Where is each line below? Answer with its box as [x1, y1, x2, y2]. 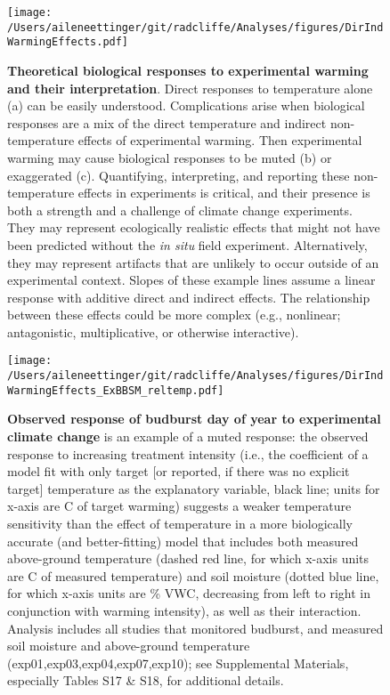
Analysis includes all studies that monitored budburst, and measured [7, 618, 384, 637]
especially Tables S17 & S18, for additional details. [7, 671, 284, 690]
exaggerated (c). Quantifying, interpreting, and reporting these [7, 166, 350, 184]
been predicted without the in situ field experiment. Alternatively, [7, 235, 368, 254]
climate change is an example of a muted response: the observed [7, 427, 369, 446]
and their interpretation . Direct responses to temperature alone [7, 78, 373, 97]
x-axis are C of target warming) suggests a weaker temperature [7, 497, 352, 515]
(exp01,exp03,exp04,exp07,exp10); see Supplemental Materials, [7, 653, 349, 672]
